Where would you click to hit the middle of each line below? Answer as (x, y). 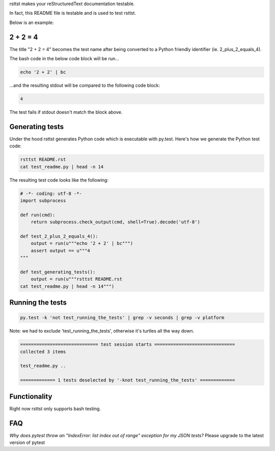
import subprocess (43, 201)
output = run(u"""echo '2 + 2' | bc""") (82, 243)
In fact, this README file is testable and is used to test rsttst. (73, 13)
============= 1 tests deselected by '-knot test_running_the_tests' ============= (128, 380)
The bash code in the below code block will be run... (64, 59)
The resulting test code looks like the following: (59, 180)
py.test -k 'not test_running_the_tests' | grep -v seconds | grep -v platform (122, 318)
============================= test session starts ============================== (128, 345)
